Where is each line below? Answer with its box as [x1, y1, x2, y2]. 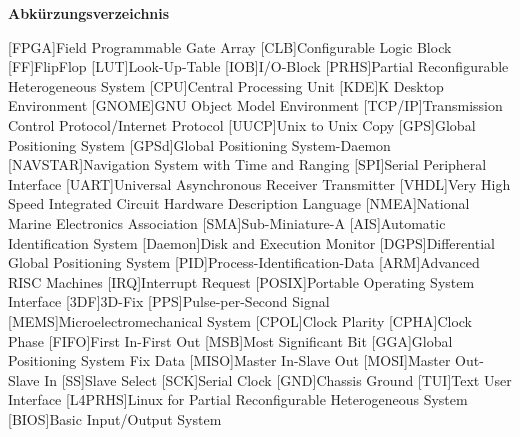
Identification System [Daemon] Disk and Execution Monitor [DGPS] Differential [8, 232, 495, 253]
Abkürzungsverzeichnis [8, 3, 170, 23]
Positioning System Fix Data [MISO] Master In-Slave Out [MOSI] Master [8, 350, 451, 371]
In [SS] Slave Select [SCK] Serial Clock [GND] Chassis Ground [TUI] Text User [44, 369, 512, 390]
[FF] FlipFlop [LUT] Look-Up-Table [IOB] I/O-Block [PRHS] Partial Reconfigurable [8, 56, 509, 77]
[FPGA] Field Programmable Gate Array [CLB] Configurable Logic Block [8, 36, 452, 57]
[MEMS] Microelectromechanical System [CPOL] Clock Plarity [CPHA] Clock [8, 310, 472, 331]
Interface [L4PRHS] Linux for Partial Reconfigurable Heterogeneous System [8, 389, 468, 410]
